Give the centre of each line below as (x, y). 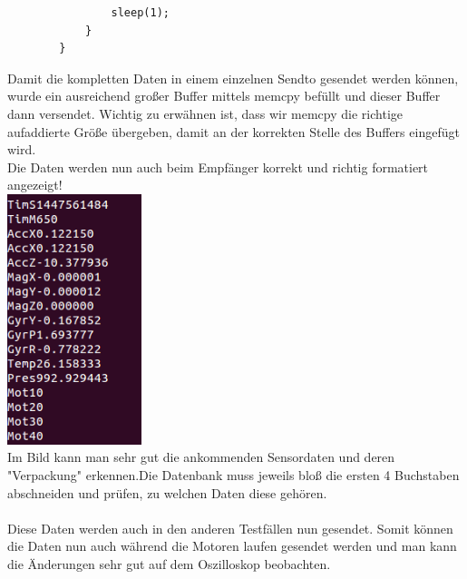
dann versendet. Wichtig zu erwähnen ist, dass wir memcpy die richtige (205, 113)
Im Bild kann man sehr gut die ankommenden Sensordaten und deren (201, 457)
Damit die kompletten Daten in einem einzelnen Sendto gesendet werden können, (233, 78)
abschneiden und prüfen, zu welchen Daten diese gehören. (167, 492)
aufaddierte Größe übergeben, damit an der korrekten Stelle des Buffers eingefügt (233, 131)
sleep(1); (140, 13)
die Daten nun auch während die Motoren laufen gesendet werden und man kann (232, 546)
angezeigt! (35, 185)
